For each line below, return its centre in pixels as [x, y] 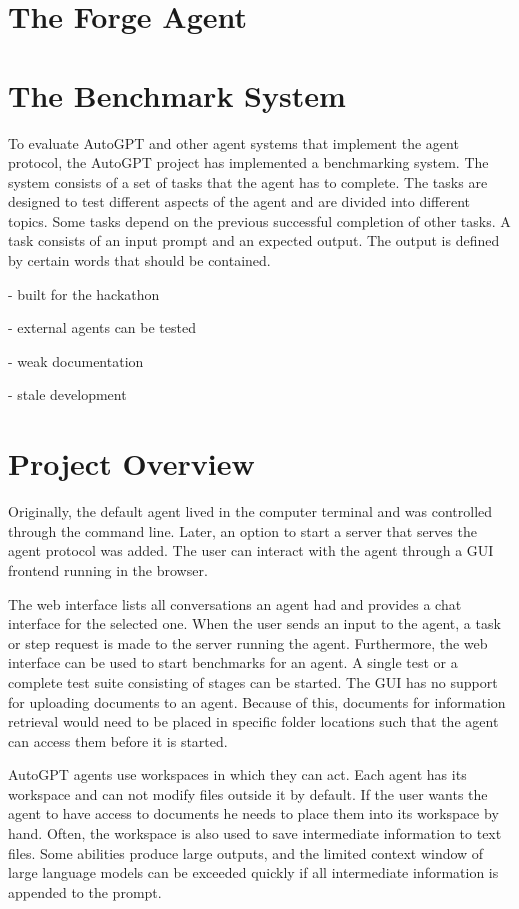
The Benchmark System [177, 94]
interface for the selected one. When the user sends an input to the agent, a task [254, 623]
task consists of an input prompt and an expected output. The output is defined [254, 240]
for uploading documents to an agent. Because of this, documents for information [257, 701]
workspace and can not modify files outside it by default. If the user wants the [248, 793]
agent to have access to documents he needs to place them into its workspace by [253, 813]
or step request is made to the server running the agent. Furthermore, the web [248, 642]
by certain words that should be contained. [139, 260]
